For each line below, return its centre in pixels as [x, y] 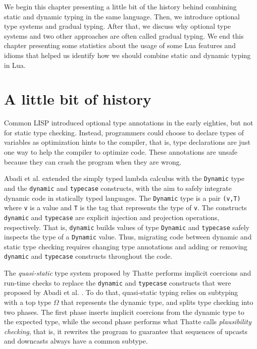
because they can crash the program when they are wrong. [93, 161]
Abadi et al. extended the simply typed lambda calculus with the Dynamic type [124, 178]
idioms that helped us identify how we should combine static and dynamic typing [128, 55]
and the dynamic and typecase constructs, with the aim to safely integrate [118, 188]
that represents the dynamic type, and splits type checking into [157, 302]
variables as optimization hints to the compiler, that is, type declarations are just [127, 142]
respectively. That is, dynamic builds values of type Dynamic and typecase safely [127, 227]
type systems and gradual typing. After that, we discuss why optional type [117, 26]
